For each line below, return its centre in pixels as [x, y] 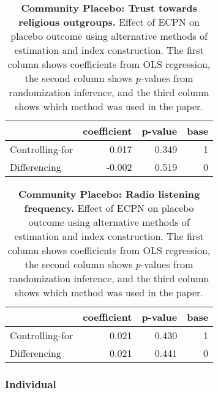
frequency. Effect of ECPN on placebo [109, 208]
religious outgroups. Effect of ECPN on [109, 22]
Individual [31, 384]
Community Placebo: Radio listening [109, 194]
